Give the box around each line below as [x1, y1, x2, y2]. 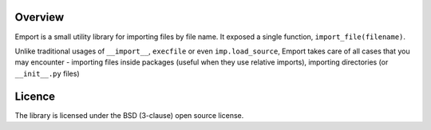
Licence [14, 89, 56, 103]
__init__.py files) [14, 69, 80, 78]
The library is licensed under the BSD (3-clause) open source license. [14, 110, 244, 120]
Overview [14, 10, 65, 24]
